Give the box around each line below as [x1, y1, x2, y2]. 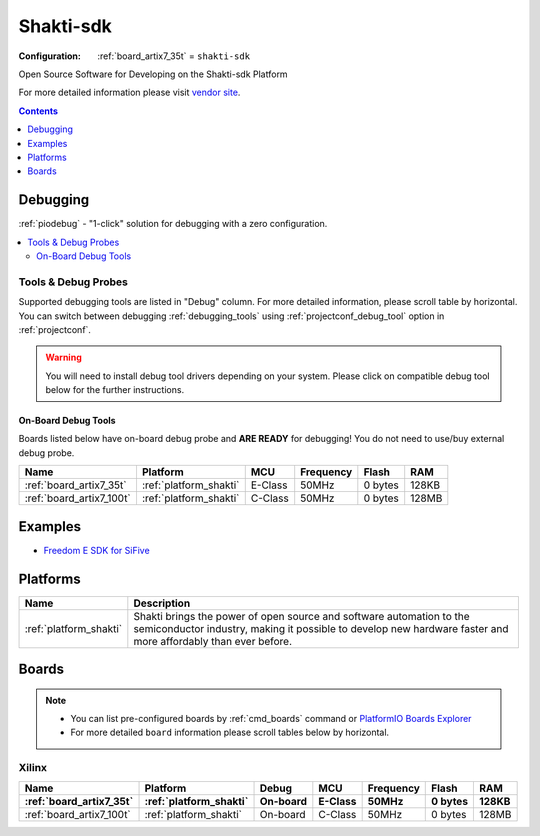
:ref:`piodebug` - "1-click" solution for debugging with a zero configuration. [18, 218, 328, 230]
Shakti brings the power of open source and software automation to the [133, 609, 470, 623]
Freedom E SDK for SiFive [43, 544, 150, 556]
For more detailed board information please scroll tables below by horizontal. [70, 726, 390, 739]
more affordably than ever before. [133, 634, 293, 648]
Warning [45, 351, 82, 364]
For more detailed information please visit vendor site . [18, 86, 241, 99]
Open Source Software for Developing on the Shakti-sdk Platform [18, 68, 289, 80]
